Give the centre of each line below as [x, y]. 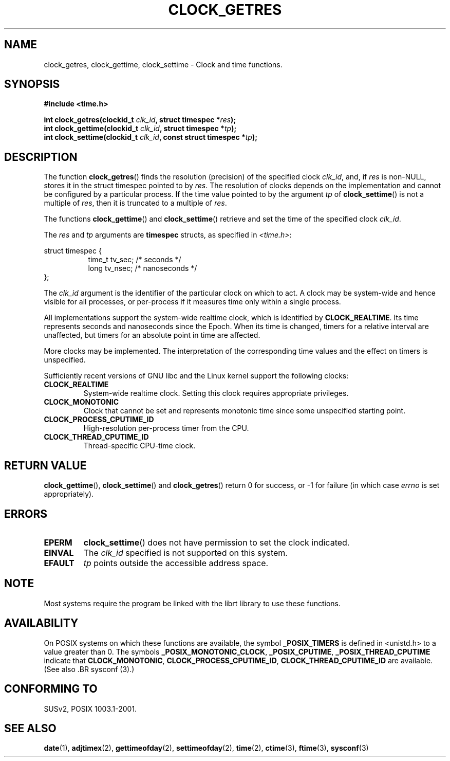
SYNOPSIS [32, 84]
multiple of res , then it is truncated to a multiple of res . [135, 203]
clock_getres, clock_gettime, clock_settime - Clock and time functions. [163, 64]
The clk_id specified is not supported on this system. [185, 552]
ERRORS [26, 514]
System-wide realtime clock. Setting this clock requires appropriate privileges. [216, 393]
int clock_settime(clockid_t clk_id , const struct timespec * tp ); [151, 137]
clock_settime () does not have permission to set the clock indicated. [217, 542]
